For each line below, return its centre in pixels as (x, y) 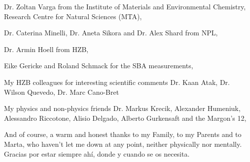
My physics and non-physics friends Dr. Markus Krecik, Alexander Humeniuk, (122, 108)
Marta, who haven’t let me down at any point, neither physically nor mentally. (123, 144)
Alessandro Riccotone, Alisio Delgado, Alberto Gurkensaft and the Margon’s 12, (125, 118)
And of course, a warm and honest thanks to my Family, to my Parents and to (123, 134)
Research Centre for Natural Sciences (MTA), (73, 16)
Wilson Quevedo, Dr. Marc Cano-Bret (62, 92)
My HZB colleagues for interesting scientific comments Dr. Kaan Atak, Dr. (117, 82)
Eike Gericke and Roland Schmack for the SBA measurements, (99, 66)
